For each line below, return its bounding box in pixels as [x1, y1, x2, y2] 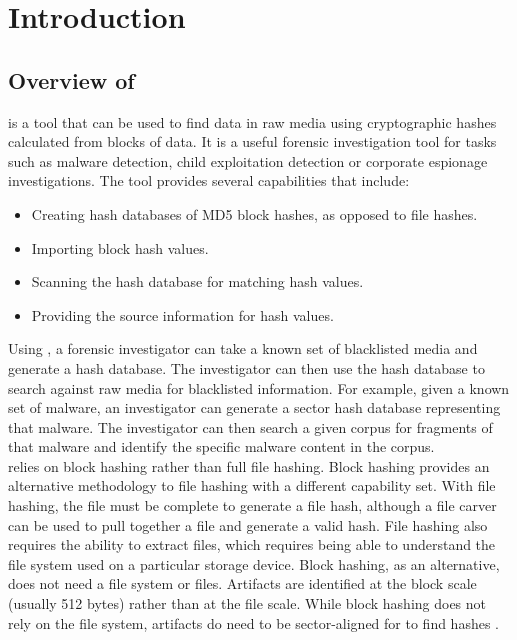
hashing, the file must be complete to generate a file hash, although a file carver [8, 495, 497, 516]
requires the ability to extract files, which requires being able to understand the [8, 534, 496, 555]
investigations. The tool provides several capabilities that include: [8, 170, 410, 191]
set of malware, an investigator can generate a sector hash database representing [8, 397, 501, 418]
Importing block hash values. [31, 237, 209, 258]
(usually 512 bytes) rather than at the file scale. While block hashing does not [8, 593, 487, 614]
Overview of [8, 64, 135, 95]
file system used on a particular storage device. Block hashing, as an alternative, [8, 553, 500, 574]
